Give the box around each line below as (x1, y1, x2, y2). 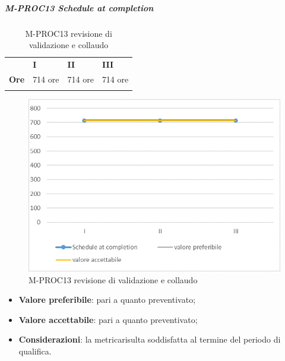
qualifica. (18, 344, 52, 357)
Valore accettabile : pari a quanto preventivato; (18, 313, 198, 325)
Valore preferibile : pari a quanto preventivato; (18, 293, 196, 306)
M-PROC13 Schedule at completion (5, 1, 154, 14)
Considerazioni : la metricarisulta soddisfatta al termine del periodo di (18, 333, 281, 346)
